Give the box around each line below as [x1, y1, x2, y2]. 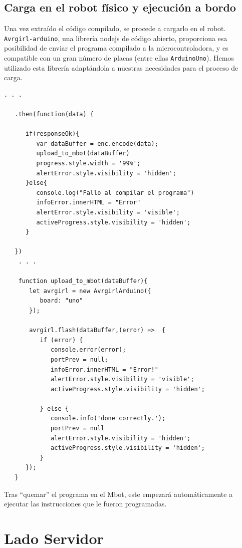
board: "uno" [40, 297, 83, 305]
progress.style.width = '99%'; [36, 160, 141, 167]
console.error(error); [51, 346, 126, 354]
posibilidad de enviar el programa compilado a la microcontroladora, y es [4, 43, 228, 53]
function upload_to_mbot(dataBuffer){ [18, 278, 148, 285]
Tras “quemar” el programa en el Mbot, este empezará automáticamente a [4, 488, 233, 499]
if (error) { [40, 336, 83, 344]
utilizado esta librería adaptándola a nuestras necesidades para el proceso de [4, 62, 238, 73]
